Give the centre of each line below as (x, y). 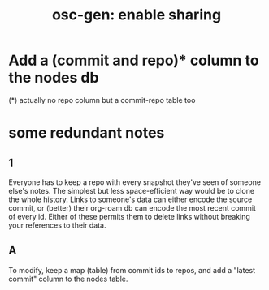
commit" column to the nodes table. (68, 279)
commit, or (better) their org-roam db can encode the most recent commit (132, 207)
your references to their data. (57, 225)
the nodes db (54, 78)
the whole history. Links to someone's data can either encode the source (130, 199)
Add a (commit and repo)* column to (134, 60)
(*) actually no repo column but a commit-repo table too (102, 100)
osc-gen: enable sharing (137, 15)
